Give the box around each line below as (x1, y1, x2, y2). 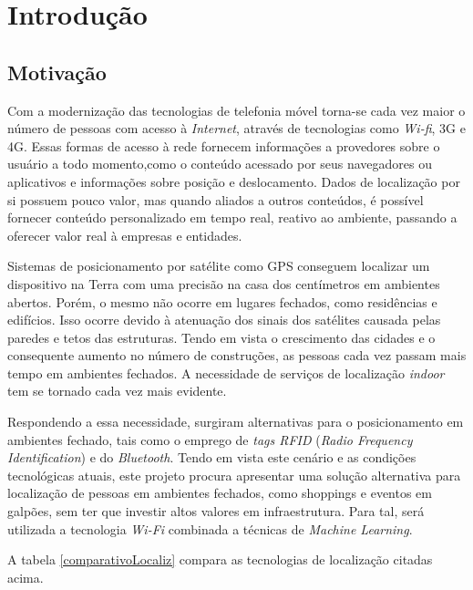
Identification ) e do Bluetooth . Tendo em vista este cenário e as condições (7, 448, 416, 467)
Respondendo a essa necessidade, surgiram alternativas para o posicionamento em (7, 412, 464, 431)
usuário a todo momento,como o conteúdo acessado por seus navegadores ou (7, 154, 433, 173)
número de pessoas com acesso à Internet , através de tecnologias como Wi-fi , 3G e (7, 119, 466, 138)
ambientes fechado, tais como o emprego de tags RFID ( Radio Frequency (7, 430, 413, 449)
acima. (7, 567, 44, 586)
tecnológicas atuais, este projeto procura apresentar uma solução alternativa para (7, 465, 461, 484)
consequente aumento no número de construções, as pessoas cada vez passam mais (7, 346, 467, 365)
